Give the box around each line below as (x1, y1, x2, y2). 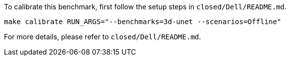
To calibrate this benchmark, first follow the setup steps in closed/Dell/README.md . (4, 2, 287, 11)
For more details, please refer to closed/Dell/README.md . (4, 32, 201, 41)
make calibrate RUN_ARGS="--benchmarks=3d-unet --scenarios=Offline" (4, 18, 282, 26)
